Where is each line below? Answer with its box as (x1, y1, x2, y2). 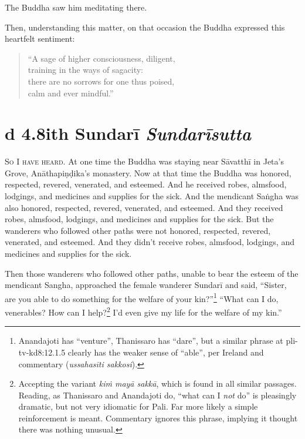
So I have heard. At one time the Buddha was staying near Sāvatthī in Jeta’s (5, 155, 284, 167)
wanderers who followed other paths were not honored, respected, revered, (5, 224, 271, 236)
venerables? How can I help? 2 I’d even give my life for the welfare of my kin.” (5, 304, 282, 318)
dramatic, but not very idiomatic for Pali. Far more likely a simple (18, 400, 258, 413)
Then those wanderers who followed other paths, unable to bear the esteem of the (5, 267, 299, 279)
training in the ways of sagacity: (28, 63, 143, 76)
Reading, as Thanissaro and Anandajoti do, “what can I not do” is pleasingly (18, 388, 297, 401)
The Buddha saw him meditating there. (5, 1, 147, 13)
